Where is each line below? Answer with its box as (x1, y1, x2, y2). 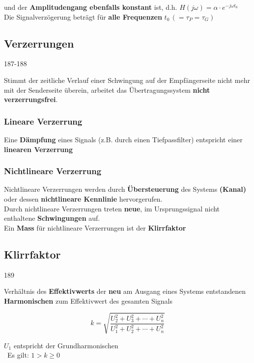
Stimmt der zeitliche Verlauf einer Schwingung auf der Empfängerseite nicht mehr (4, 75, 251, 85)
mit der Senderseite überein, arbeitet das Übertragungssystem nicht (4, 84, 210, 95)
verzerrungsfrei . (4, 94, 58, 104)
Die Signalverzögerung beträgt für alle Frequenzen (4, 11, 162, 22)
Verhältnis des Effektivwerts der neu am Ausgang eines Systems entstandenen (4, 286, 246, 296)
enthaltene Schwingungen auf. (4, 213, 100, 223)
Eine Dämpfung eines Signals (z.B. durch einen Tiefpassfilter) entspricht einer (4, 134, 243, 144)
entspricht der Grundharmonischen (13, 340, 118, 350)
